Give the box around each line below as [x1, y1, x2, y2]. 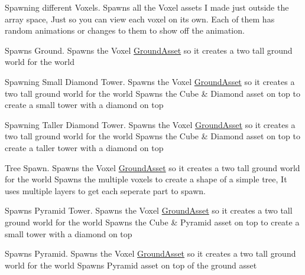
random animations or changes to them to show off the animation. [5, 24, 245, 37]
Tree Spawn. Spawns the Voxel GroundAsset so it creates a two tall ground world [5, 161, 300, 173]
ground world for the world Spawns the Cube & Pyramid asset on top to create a [5, 215, 300, 228]
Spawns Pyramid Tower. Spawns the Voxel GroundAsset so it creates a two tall [5, 204, 293, 217]
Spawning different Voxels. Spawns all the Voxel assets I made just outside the [5, 1, 289, 13]
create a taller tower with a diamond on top [5, 141, 164, 153]
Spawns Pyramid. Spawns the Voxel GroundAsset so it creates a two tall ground [5, 247, 296, 260]
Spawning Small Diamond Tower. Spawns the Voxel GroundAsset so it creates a [5, 75, 295, 87]
